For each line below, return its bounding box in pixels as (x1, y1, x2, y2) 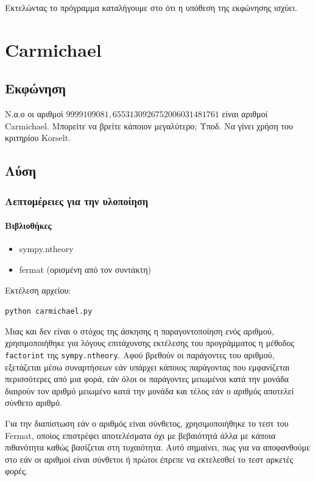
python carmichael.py (5, 307, 93, 316)
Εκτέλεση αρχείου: (5, 283, 71, 296)
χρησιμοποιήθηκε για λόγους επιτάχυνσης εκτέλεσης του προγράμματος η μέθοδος (5, 336, 294, 349)
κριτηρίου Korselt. (5, 131, 71, 144)
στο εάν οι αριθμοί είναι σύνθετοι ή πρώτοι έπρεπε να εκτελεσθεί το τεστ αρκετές (5, 452, 294, 465)
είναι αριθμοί (222, 107, 268, 120)
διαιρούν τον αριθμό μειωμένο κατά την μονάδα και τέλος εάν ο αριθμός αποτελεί (5, 384, 294, 397)
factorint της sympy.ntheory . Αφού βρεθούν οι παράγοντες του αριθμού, (5, 349, 275, 361)
